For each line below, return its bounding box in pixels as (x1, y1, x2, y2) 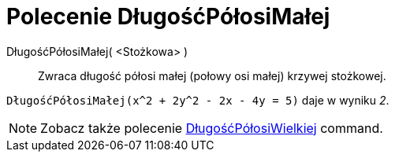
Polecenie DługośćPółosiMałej (6, 3, 330, 30)
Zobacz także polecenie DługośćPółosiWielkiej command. (40, 119, 383, 136)
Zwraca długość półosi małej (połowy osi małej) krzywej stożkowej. (38, 68, 386, 83)
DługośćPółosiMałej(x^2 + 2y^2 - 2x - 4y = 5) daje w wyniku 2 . (6, 93, 389, 107)
